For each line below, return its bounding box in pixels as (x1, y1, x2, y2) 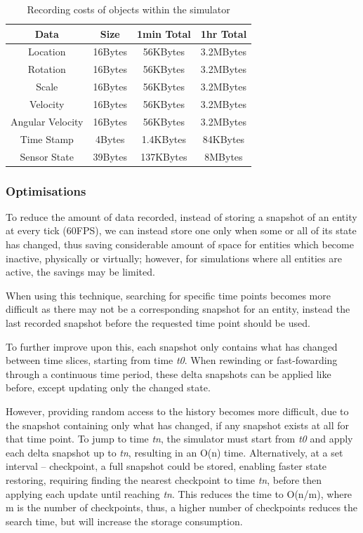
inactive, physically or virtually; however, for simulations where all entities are (6, 250, 342, 265)
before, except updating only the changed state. (6, 380, 211, 395)
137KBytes (140, 149, 187, 163)
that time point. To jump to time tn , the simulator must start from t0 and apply (6, 431, 353, 446)
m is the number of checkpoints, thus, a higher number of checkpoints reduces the (6, 500, 358, 515)
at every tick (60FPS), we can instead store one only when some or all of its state (6, 223, 357, 238)
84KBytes (202, 131, 245, 146)
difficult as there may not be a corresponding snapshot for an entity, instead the (6, 302, 350, 316)
